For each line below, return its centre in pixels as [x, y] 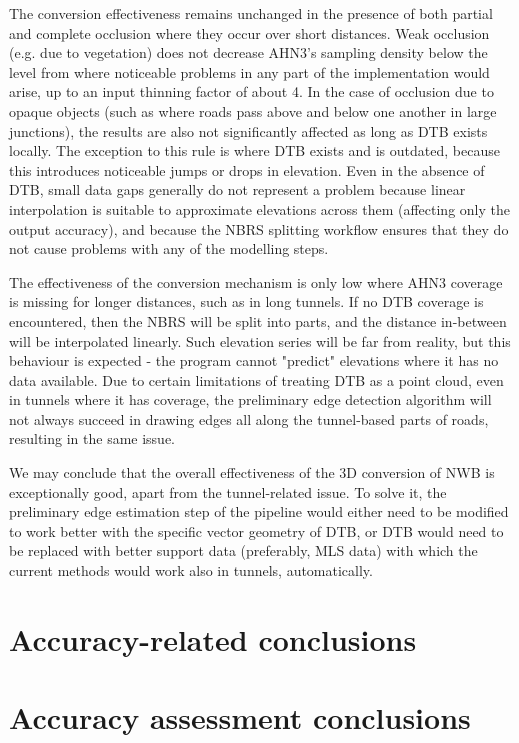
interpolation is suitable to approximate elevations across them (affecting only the [259, 208]
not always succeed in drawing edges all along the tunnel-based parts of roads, [249, 418]
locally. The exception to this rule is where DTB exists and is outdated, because [254, 150]
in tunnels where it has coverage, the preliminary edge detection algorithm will [250, 399]
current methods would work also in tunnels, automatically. [191, 570]
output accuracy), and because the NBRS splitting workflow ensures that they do [259, 228]
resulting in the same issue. [92, 438]
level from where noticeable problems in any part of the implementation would [249, 71]
